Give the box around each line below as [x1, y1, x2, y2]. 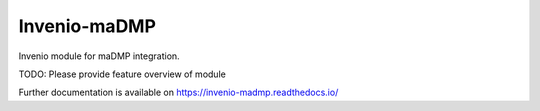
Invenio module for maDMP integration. [18, 50, 180, 62]
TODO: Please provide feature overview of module [18, 68, 227, 80]
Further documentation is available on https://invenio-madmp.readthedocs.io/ [18, 86, 339, 99]
